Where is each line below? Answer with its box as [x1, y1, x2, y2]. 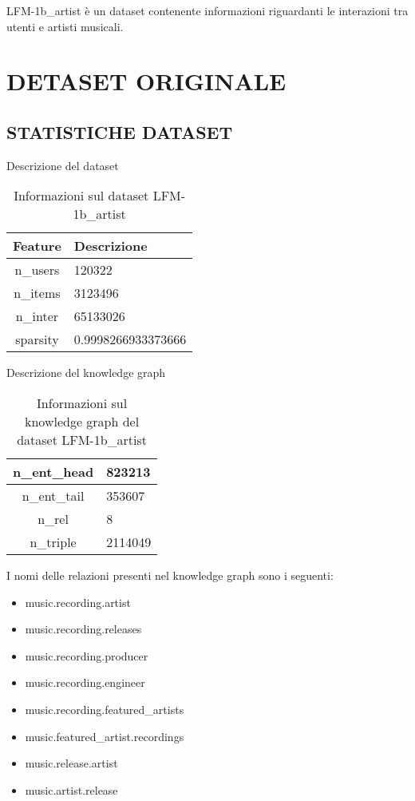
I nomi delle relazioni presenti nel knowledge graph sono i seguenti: [6, 566, 334, 583]
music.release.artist [25, 755, 118, 771]
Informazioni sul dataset [14, 186, 149, 205]
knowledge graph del [25, 411, 140, 430]
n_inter [15, 307, 59, 326]
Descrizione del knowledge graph [6, 364, 166, 381]
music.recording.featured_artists [25, 700, 184, 717]
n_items [14, 284, 61, 303]
